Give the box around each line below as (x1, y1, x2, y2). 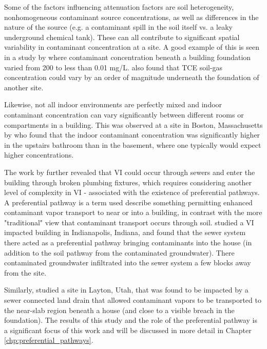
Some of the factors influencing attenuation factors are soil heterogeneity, (4, 2, 234, 12)
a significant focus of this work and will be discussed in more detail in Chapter (4, 324, 252, 335)
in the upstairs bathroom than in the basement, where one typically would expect (4, 139, 261, 150)
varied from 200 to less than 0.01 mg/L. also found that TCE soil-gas (4, 62, 223, 72)
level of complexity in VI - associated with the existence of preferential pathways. (4, 187, 260, 198)
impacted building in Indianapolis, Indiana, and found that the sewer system (4, 227, 246, 238)
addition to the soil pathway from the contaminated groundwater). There (4, 247, 235, 258)
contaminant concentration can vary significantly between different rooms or (4, 109, 244, 120)
